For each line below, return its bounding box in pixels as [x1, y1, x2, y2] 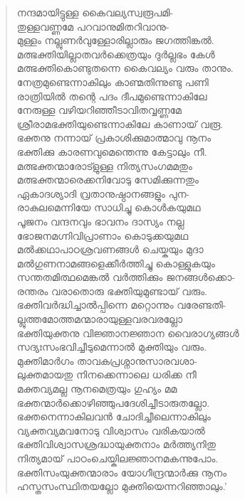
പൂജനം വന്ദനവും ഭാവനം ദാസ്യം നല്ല [16, 213, 184, 228]
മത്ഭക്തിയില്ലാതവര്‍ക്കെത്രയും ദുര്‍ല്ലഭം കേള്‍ [16, 46, 215, 61]
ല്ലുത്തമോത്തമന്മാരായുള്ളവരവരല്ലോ [16, 312, 183, 326]
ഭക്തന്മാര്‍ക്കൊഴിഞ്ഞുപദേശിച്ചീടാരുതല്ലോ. [16, 395, 210, 410]
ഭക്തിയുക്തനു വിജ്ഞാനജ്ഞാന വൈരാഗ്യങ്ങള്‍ [16, 325, 239, 340]
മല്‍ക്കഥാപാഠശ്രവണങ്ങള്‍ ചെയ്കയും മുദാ [16, 242, 204, 257]
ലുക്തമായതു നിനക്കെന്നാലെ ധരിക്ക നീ [16, 367, 197, 382]
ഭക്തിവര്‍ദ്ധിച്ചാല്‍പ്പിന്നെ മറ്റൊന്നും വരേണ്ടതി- [16, 297, 226, 312]
